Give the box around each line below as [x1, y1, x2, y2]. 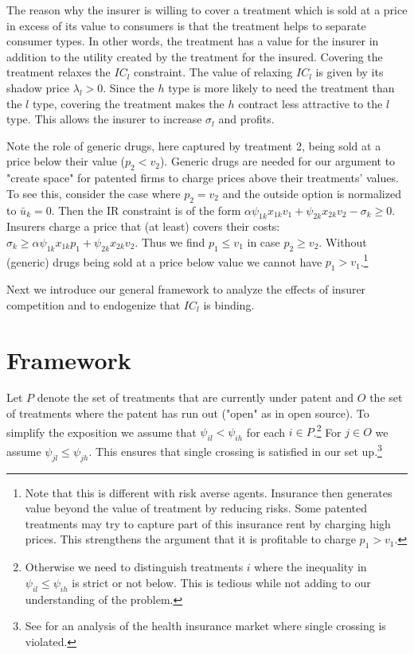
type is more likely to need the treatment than [168, 79, 395, 95]
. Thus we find [135, 233, 205, 250]
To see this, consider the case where [6, 185, 181, 201]
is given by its [315, 64, 384, 80]
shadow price [6, 79, 70, 95]
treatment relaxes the [6, 64, 111, 80]
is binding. [203, 296, 255, 313]
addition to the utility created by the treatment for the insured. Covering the [6, 48, 383, 64]
